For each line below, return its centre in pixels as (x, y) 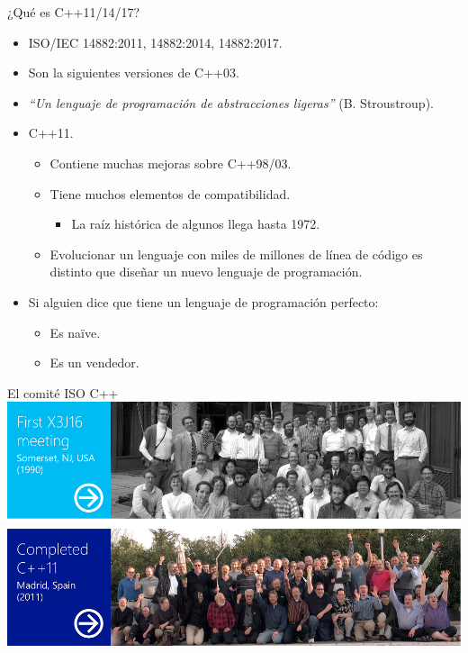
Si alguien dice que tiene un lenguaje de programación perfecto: (203, 301)
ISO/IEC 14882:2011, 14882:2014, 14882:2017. (155, 42)
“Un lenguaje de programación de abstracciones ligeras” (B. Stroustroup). (231, 102)
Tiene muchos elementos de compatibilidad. (170, 193)
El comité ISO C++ (63, 392)
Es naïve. (75, 332)
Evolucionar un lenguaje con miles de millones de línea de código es (236, 254)
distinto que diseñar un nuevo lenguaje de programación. (206, 272)
